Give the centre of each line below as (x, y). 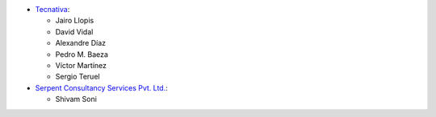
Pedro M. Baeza (82, 54)
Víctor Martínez (81, 65)
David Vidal (74, 31)
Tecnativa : (52, 9)
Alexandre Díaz (81, 43)
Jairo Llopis (75, 21)
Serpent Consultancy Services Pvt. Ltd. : (102, 87)
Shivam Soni (76, 99)
